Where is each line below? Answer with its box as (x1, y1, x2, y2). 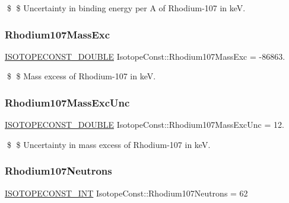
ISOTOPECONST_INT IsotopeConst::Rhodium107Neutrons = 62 (5, 186, 248, 199)
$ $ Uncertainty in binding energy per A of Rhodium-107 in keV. (7, 2, 246, 14)
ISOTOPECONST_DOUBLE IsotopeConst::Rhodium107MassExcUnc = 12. (5, 118, 284, 131)
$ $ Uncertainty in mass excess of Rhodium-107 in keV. (7, 138, 211, 150)
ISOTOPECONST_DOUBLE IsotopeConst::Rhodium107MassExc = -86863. (5, 50, 285, 62)
